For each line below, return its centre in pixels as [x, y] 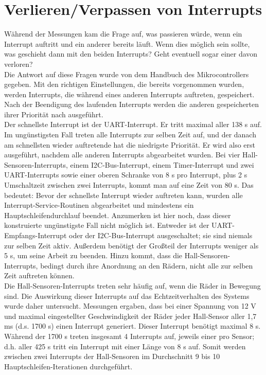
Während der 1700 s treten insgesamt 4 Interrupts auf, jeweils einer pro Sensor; [129, 336]
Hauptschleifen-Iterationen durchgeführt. [68, 366]
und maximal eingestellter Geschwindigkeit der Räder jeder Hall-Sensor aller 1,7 [130, 316]
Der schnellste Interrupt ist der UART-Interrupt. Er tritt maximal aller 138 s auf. [133, 124]
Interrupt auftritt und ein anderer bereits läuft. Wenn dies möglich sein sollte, [127, 43]
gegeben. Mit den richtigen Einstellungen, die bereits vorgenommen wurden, [124, 84]
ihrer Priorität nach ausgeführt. [54, 114]
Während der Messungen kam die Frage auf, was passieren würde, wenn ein [123, 34]
